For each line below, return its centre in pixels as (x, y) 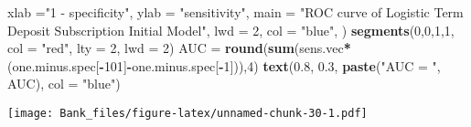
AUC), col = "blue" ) (64, 84)
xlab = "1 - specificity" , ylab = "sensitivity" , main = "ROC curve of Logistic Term (235, 12)
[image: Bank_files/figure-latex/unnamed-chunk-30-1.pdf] (187, 113)
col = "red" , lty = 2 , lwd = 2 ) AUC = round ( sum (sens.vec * (179, 48)
